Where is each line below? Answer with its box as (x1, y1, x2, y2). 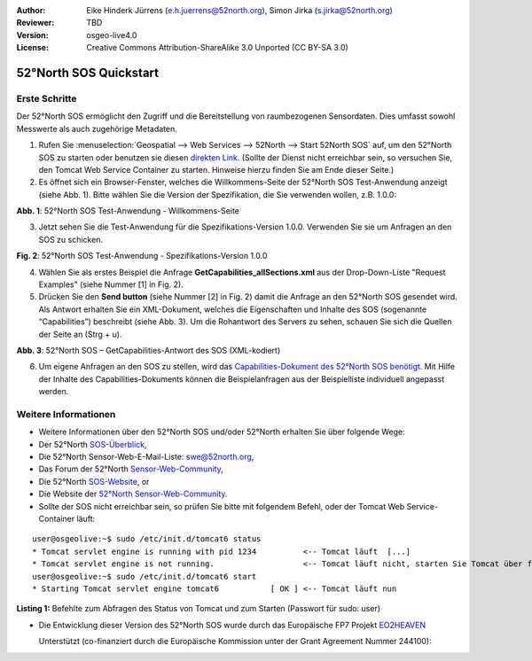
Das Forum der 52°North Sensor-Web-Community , (38, 463, 223, 474)
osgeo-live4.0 (86, 29, 137, 40)
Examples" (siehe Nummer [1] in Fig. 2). (38, 279, 184, 290)
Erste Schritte (16, 92, 77, 105)
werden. (38, 386, 69, 397)
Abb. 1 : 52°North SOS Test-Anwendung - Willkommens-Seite (16, 206, 239, 216)
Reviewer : (16, 18, 55, 28)
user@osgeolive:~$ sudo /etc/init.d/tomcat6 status (32, 534, 262, 544)
